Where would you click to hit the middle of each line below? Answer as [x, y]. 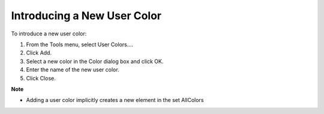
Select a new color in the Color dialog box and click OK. [95, 61]
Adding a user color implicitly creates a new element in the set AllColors [115, 100]
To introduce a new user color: [49, 34]
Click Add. [39, 53]
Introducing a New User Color [86, 16]
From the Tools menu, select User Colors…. [79, 44]
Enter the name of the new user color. [73, 70]
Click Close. [41, 78]
